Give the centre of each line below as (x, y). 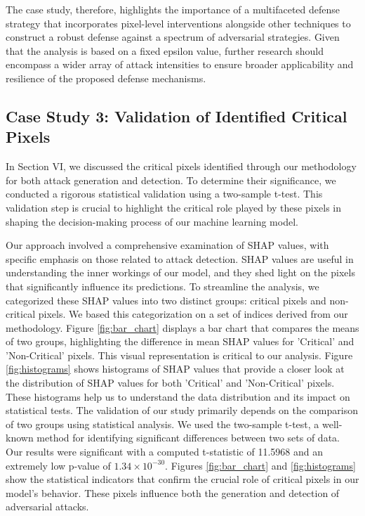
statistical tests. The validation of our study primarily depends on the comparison (182, 410)
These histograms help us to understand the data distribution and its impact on (178, 396)
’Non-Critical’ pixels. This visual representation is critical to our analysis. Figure (179, 355)
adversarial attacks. (47, 507)
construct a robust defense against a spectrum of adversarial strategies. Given (173, 37)
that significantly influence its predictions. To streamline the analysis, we (162, 286)
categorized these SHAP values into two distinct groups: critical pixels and (166, 300)
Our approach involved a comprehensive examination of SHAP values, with (167, 245)
